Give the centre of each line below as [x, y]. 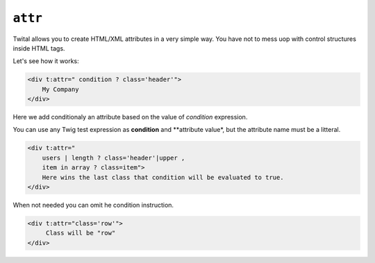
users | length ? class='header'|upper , [114, 158]
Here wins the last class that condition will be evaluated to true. [163, 177]
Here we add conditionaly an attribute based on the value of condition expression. [130, 117]
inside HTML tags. [39, 48]
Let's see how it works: [46, 61]
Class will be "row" [81, 233]
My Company [60, 89]
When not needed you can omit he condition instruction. [93, 205]
